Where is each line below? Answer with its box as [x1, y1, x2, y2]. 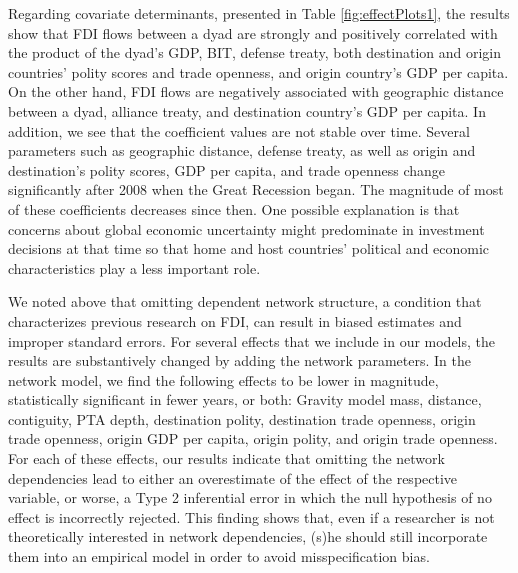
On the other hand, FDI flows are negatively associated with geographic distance [8, 81, 504, 102]
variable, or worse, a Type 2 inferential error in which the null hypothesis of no [8, 487, 492, 508]
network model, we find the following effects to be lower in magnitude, [8, 369, 439, 390]
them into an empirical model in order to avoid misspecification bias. [8, 546, 430, 567]
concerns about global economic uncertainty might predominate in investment [8, 218, 485, 239]
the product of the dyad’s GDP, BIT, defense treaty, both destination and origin [8, 42, 502, 63]
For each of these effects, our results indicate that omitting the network [8, 448, 445, 469]
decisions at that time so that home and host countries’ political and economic [8, 238, 490, 259]
